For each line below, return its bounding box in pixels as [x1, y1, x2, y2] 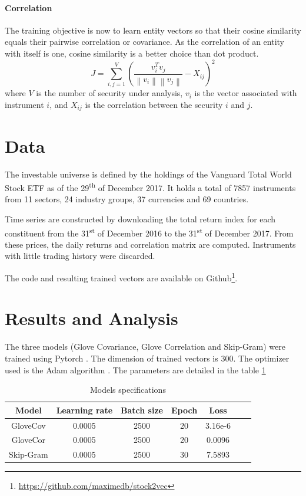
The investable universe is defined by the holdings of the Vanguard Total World [5, 167, 292, 180]
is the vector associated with [194, 87, 297, 99]
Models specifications [89, 383, 166, 396]
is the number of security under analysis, [36, 87, 183, 99]
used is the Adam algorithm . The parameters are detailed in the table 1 [5, 363, 266, 376]
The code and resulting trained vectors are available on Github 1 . [5, 270, 238, 284]
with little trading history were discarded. [5, 249, 155, 262]
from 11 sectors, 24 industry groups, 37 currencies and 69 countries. [5, 193, 249, 205]
